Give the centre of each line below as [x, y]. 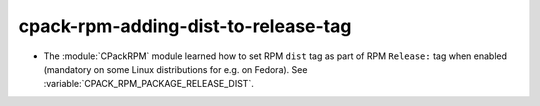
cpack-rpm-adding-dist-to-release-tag [185, 26]
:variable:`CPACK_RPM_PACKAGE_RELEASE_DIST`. [148, 84]
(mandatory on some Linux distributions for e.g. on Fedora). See [175, 69]
